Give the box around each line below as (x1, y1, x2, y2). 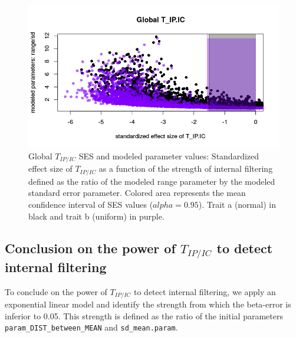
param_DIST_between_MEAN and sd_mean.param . (5, 321, 178, 333)
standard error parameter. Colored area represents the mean (28, 187, 246, 199)
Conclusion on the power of (5, 238, 176, 257)
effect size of (28, 162, 73, 175)
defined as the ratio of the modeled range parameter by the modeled (28, 175, 275, 187)
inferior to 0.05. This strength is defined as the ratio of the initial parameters (5, 309, 283, 322)
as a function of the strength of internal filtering (98, 162, 273, 175)
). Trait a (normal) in (198, 198, 276, 210)
